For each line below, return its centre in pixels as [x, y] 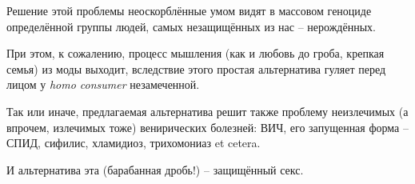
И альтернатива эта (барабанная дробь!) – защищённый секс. [155, 169]
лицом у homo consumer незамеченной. [103, 84]
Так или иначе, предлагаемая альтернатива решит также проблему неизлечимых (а [207, 111]
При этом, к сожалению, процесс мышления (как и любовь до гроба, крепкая [196, 53]
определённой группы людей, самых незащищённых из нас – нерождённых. [191, 26]
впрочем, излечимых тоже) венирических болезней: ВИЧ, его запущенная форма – [207, 127]
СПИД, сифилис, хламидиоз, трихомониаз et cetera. [134, 143]
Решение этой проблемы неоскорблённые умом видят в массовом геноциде [189, 10]
